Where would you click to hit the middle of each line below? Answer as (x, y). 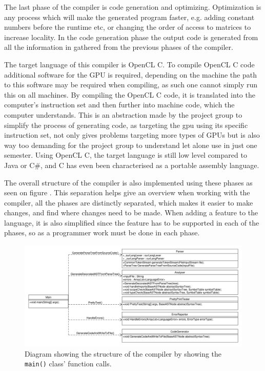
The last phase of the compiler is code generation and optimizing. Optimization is (133, 7)
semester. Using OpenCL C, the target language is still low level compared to (126, 155)
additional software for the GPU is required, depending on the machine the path (130, 74)
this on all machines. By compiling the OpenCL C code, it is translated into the (130, 94)
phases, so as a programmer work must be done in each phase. (102, 233)
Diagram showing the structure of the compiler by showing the (123, 353)
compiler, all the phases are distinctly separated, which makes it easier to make (129, 202)
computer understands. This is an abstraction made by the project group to (123, 114)
